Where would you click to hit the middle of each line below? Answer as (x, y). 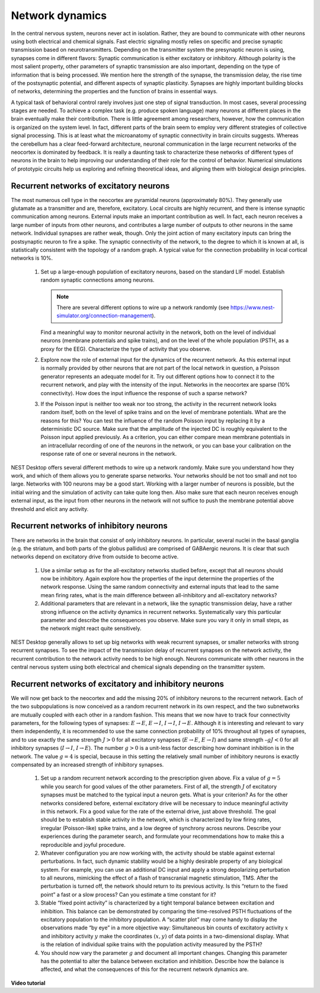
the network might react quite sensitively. (91, 628)
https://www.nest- (252, 307)
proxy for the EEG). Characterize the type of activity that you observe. (126, 349)
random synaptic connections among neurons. (97, 280)
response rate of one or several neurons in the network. (109, 454)
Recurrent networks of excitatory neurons (90, 186)
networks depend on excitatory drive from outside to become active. (95, 557)
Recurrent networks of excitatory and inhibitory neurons (118, 684)
